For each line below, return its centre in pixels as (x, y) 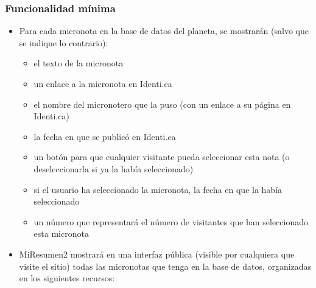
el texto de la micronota (79, 63)
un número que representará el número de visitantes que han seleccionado (171, 221)
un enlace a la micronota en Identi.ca (103, 83)
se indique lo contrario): (64, 42)
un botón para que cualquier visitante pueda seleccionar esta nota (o (162, 157)
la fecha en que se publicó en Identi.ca (105, 136)
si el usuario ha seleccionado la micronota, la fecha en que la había (158, 189)
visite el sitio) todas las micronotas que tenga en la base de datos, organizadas (165, 266)
